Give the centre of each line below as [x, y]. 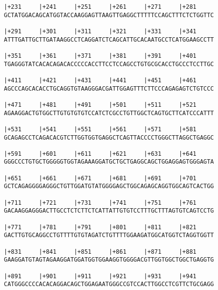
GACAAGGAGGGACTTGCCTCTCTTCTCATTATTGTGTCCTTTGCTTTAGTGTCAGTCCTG [109, 211]
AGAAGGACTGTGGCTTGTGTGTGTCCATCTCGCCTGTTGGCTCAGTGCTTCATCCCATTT [109, 113]
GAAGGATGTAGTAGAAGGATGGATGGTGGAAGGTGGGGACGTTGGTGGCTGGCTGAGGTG [109, 260]
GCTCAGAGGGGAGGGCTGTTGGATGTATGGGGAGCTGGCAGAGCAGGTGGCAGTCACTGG [109, 186]
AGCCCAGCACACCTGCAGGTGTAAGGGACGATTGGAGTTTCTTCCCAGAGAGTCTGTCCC [109, 88]
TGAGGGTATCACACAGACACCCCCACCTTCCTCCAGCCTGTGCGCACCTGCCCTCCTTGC [109, 64]
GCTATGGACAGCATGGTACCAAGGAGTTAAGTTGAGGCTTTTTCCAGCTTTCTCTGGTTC [109, 15]
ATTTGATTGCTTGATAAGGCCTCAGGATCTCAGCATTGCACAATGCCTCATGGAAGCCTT [109, 39]
